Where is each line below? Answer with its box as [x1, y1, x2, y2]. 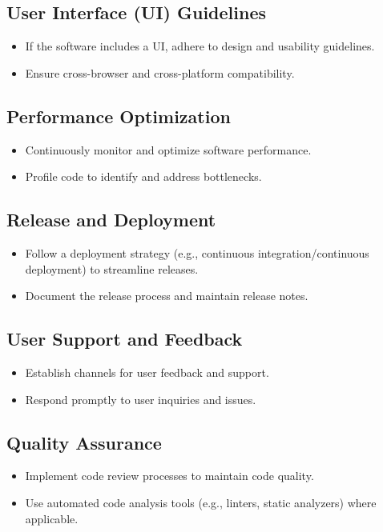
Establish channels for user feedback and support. [25, 363, 269, 380]
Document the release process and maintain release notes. [25, 287, 308, 304]
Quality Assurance [6, 430, 162, 454]
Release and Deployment [6, 207, 216, 232]
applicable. [25, 510, 79, 526]
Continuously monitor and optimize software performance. [25, 141, 312, 158]
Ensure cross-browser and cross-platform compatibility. [25, 64, 295, 81]
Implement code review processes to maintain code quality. [25, 467, 314, 484]
